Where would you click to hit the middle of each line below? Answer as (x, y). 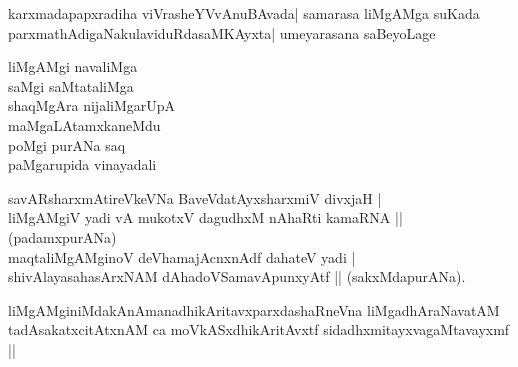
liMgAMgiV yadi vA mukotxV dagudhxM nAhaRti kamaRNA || (205, 217)
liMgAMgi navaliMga (73, 66)
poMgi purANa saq (67, 144)
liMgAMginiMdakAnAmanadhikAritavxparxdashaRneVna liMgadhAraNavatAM (254, 309)
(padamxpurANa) (62, 236)
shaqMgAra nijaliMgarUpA (92, 105)
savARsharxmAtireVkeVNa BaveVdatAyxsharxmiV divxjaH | (195, 197)
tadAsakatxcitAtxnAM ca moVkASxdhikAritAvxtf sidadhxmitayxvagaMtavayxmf (259, 329)
